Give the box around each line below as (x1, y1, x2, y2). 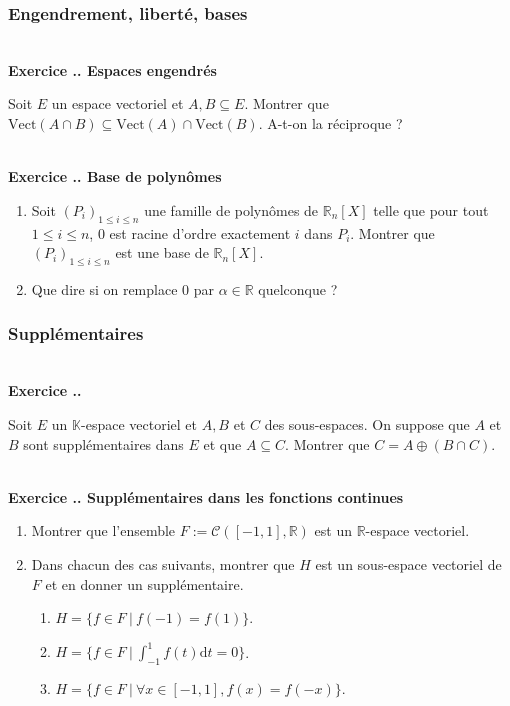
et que (203, 433, 242, 454)
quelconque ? (258, 278, 338, 299)
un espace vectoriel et (51, 93, 184, 114)
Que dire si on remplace (31, 278, 178, 299)
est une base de (115, 242, 209, 263)
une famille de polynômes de (144, 199, 319, 220)
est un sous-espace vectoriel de (315, 553, 502, 574)
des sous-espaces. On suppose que (264, 413, 470, 434)
